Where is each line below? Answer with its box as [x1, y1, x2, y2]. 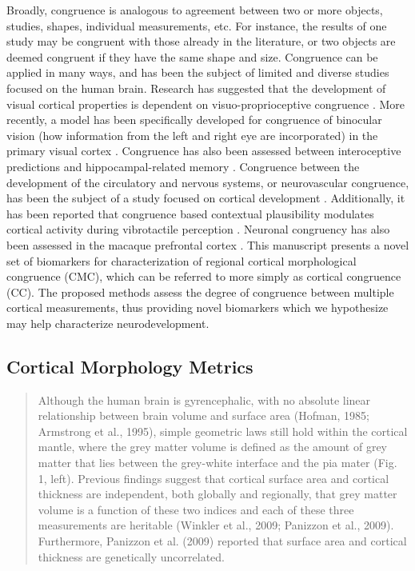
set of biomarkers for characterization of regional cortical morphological [6, 252, 357, 269]
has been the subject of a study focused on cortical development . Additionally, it [6, 190, 405, 206]
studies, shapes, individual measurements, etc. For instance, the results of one [6, 17, 387, 34]
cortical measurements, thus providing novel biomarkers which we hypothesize [6, 299, 389, 316]
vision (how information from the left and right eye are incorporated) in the [6, 126, 378, 143]
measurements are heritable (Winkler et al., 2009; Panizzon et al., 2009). [38, 517, 394, 533]
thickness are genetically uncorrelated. [38, 548, 225, 565]
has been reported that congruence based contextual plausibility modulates [6, 205, 374, 222]
